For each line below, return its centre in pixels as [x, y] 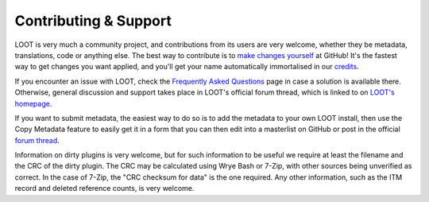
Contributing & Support [93, 21]
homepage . [33, 103]
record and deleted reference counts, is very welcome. [104, 188]
